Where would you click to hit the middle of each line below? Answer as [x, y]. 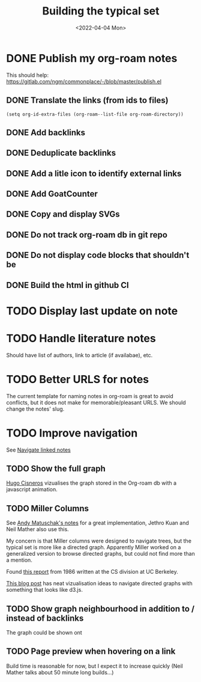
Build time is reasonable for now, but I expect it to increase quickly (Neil [94, 666]
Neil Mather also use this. [37, 529]
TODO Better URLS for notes [78, 379]
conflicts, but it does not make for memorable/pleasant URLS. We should [96, 402]
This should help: [28, 75]
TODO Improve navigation [72, 433]
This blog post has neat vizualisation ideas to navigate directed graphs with [100, 583]
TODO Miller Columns [47, 508]
